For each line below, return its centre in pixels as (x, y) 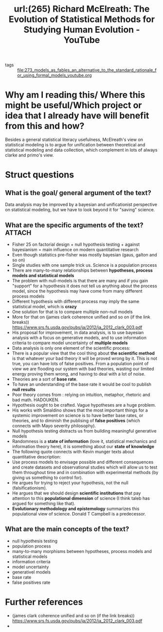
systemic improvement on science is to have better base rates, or (78, 415)
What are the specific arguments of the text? (74, 225)
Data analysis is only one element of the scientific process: (71, 348)
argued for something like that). (44, 503)
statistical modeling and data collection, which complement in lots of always (81, 150)
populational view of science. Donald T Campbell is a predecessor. (79, 513)
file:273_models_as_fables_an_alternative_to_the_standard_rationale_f (87, 70)
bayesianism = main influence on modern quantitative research (75, 249)
